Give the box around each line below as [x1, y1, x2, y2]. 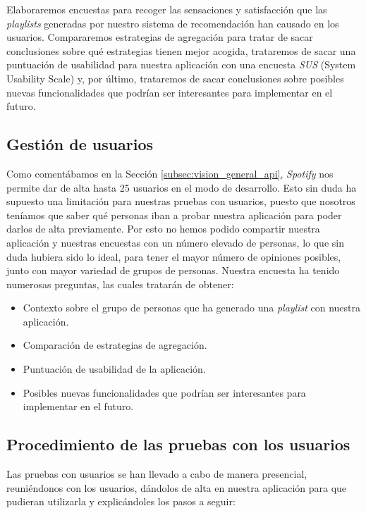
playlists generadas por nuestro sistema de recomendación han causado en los [6, 16, 339, 30]
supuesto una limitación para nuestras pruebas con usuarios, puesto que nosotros [6, 194, 355, 209]
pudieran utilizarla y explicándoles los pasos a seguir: [6, 494, 236, 509]
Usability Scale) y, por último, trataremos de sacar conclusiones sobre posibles [6, 70, 344, 85]
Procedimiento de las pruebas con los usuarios [6, 433, 350, 455]
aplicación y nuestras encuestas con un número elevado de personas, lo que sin [6, 235, 344, 249]
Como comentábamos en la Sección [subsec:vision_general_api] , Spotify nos [6, 166, 334, 180]
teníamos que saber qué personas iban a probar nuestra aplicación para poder [6, 207, 342, 222]
